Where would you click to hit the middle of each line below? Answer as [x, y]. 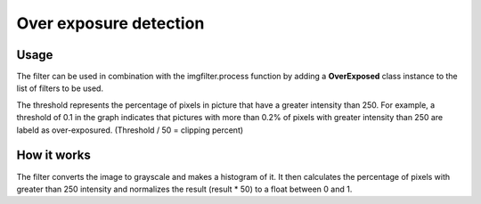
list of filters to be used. [60, 88]
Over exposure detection [110, 23]
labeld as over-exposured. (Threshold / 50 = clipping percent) [130, 130]
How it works [53, 155]
